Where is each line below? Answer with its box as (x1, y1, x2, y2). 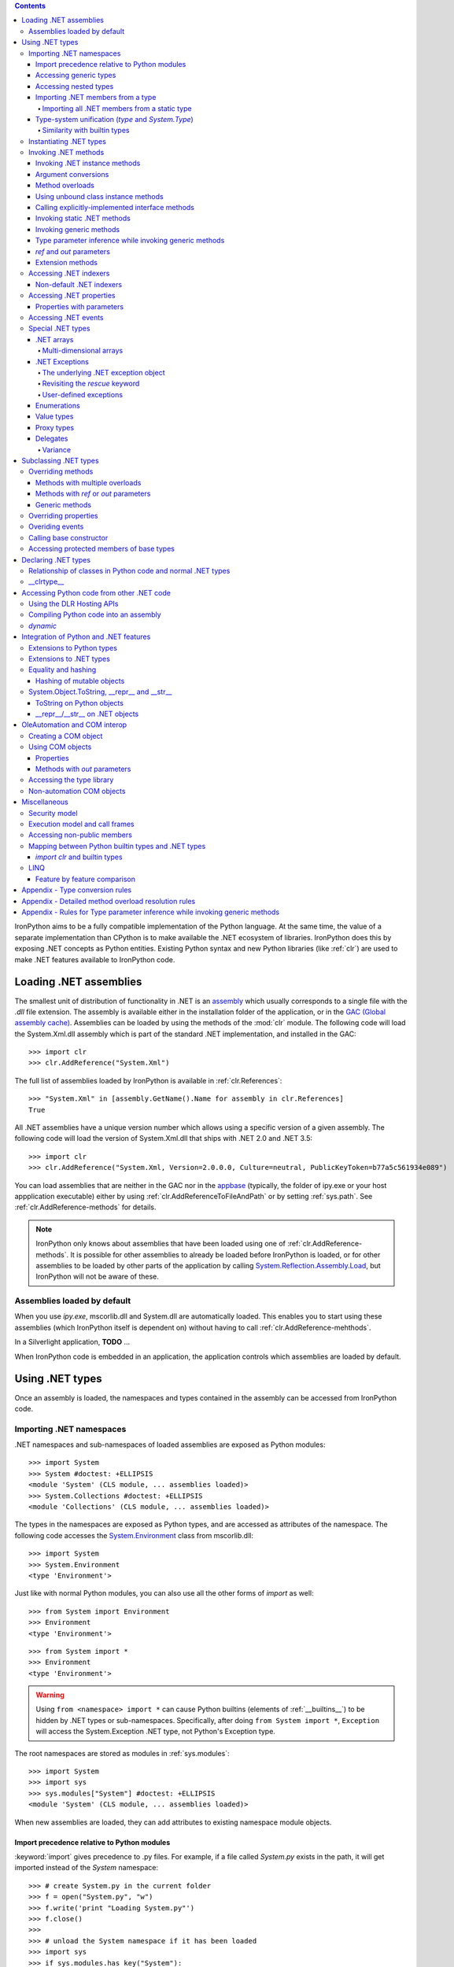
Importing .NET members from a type (35, 93, 157, 102)
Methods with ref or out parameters (35, 489, 151, 499)
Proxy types (35, 423, 75, 432)
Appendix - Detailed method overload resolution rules (21, 896, 196, 906)
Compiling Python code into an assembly (28, 610, 161, 619)
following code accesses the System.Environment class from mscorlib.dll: (14, 1530, 253, 1540)
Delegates (35, 434, 68, 444)
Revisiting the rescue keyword (42, 378, 140, 389)
